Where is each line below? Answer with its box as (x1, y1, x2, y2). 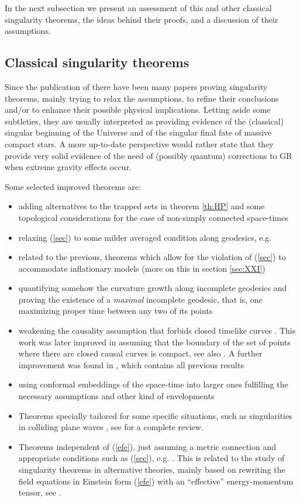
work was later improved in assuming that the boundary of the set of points (18, 335, 291, 348)
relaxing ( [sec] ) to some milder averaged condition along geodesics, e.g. (18, 231, 272, 243)
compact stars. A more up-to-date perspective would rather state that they (5, 137, 274, 150)
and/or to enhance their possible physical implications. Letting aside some (5, 103, 271, 116)
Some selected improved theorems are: (5, 180, 142, 192)
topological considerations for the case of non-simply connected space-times (18, 211, 288, 223)
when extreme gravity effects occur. (5, 161, 132, 173)
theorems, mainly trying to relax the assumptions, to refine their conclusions (5, 92, 279, 104)
